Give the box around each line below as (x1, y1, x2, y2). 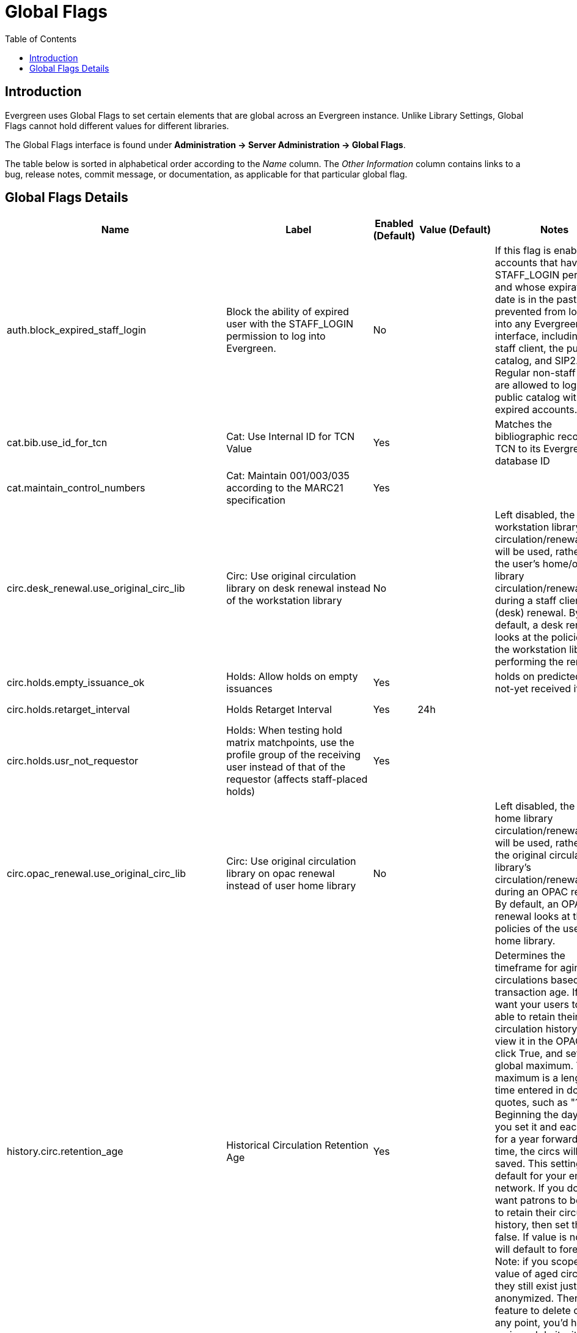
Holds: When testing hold (226, 724, 342, 737)
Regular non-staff (494, 367, 576, 379)
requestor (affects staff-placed (226, 773, 368, 786)
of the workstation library (226, 594, 342, 607)
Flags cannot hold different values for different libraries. (5, 120, 229, 131)
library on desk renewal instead (226, 582, 371, 595)
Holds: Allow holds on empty (226, 670, 358, 683)
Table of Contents (5, 33, 77, 44)
